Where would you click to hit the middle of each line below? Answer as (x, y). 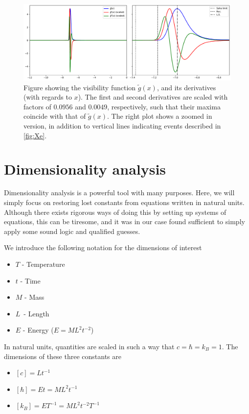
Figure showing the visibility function (80, 87)
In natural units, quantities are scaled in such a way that (89, 346)
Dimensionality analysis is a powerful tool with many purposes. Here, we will (119, 193)
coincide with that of (55, 116)
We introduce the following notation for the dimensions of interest (103, 247)
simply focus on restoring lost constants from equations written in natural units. (124, 202)
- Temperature (43, 264)
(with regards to (48, 97)
